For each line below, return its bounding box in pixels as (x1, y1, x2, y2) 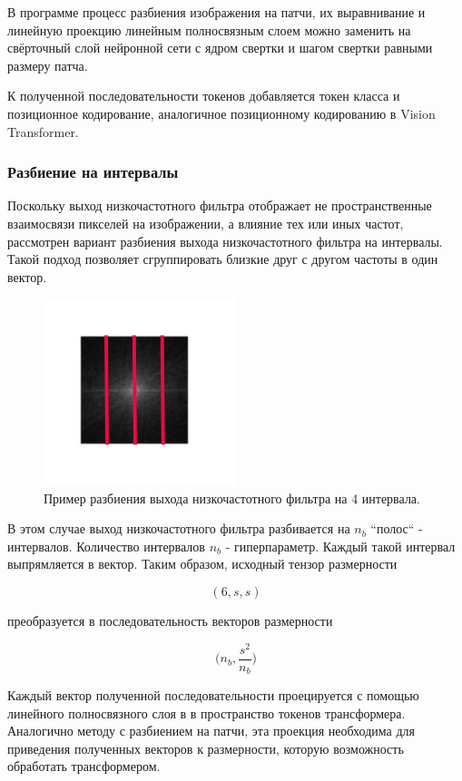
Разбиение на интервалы (7, 161, 179, 183)
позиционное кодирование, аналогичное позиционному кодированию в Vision (7, 103, 436, 122)
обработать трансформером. (7, 757, 161, 776)
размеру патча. (7, 55, 88, 74)
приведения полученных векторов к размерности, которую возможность (7, 738, 404, 757)
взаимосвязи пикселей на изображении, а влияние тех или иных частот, (7, 213, 404, 232)
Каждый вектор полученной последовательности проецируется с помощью (7, 686, 419, 705)
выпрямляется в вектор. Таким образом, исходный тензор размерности (7, 554, 398, 573)
